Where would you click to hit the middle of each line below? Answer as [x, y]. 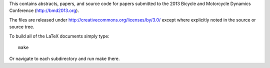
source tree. [22, 27]
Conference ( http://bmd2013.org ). [44, 10]
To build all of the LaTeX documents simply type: [59, 36]
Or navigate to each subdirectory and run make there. [64, 59]
